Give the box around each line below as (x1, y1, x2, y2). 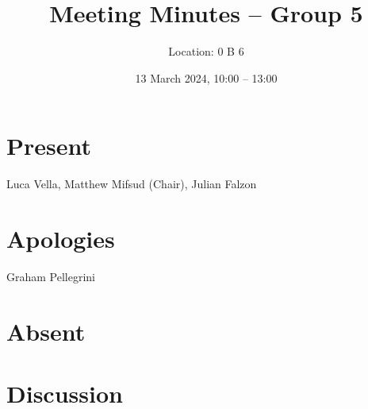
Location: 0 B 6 (168, 43, 244, 60)
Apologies (6, 222, 115, 255)
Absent (6, 314, 86, 347)
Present (6, 129, 92, 162)
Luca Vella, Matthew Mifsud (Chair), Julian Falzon (6, 176, 257, 192)
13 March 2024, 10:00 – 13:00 (135, 69, 278, 86)
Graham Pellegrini (6, 268, 95, 284)
